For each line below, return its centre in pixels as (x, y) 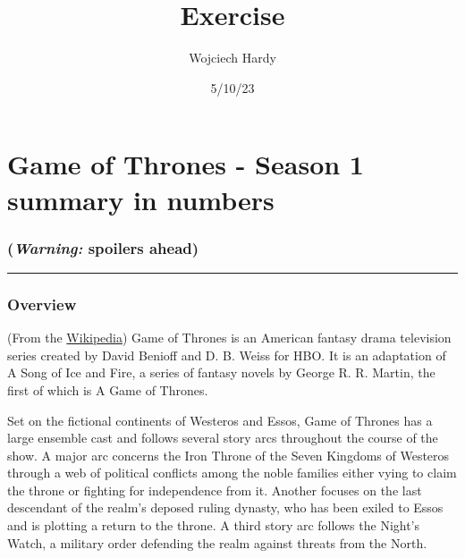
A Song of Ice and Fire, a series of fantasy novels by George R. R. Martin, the (221, 372)
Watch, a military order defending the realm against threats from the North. (217, 542)
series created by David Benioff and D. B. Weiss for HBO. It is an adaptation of (227, 355)
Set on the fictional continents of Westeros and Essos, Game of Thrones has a (220, 420)
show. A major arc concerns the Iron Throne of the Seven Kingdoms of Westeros (228, 455)
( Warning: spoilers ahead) (103, 247)
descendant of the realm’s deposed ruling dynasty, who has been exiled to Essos (225, 507)
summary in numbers (141, 199)
